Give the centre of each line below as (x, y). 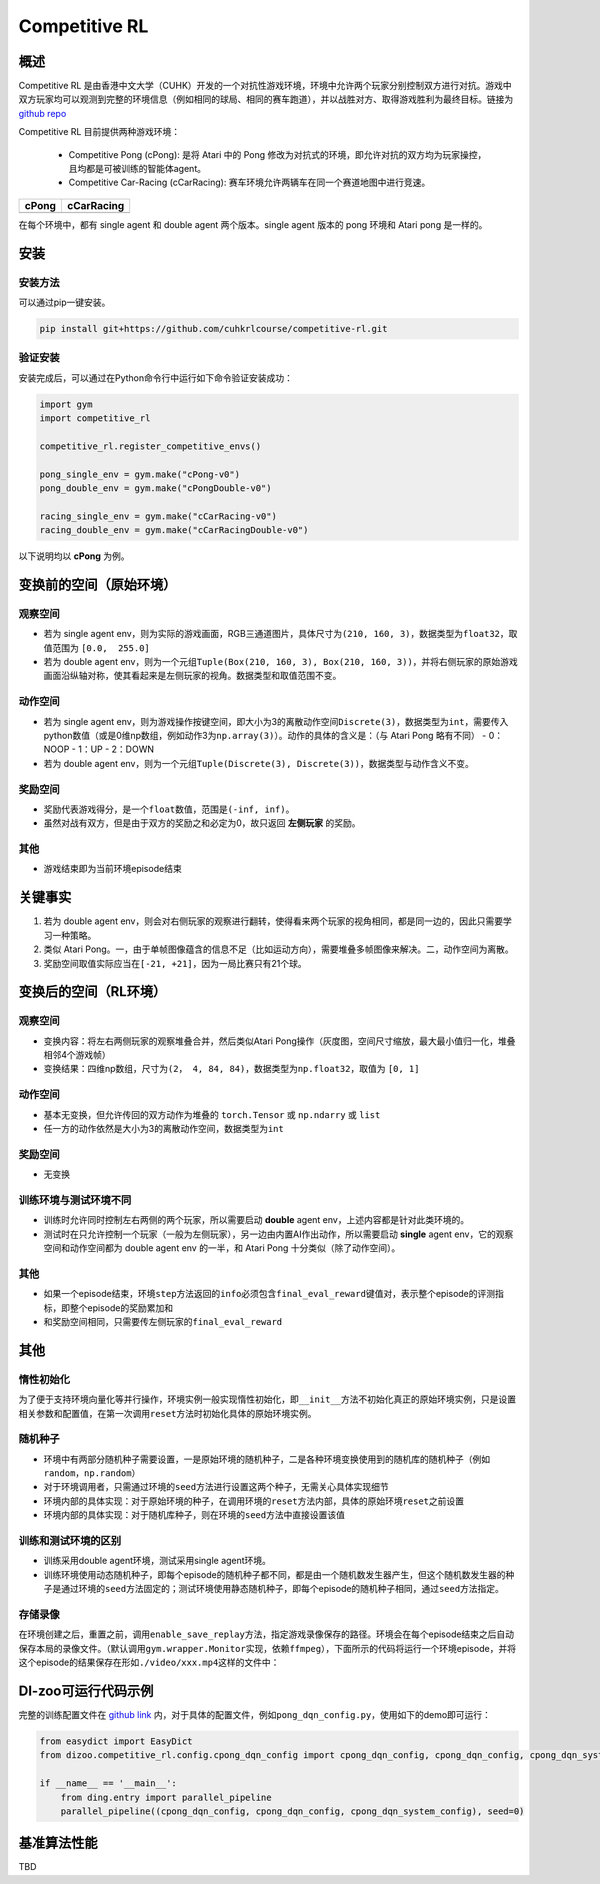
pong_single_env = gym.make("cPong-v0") (139, 474)
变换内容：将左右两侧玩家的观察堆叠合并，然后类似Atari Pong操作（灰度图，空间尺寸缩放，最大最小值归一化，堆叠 (279, 1041)
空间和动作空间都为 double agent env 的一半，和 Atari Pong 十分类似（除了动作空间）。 (222, 1248)
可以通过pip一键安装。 (64, 302)
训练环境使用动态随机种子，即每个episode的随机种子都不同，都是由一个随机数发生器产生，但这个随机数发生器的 (274, 1574)
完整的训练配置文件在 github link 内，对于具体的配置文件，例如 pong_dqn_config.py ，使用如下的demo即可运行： (255, 1714)
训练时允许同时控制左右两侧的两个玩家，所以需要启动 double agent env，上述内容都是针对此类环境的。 (256, 1220)
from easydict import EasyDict (116, 1741)
